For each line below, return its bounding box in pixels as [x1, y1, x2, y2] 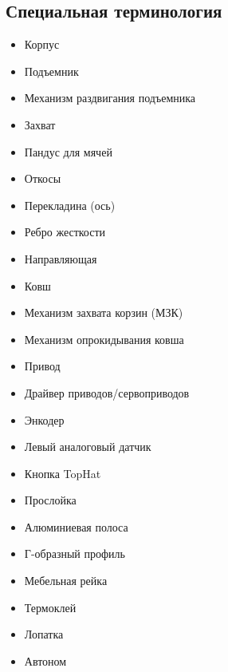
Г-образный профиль [24, 545, 125, 562]
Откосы [24, 170, 61, 187]
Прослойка [24, 492, 77, 508]
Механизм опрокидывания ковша [24, 330, 184, 347]
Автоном [24, 652, 67, 669]
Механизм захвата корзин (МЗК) [24, 304, 183, 321]
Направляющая [24, 250, 97, 267]
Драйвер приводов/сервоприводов [24, 384, 190, 401]
